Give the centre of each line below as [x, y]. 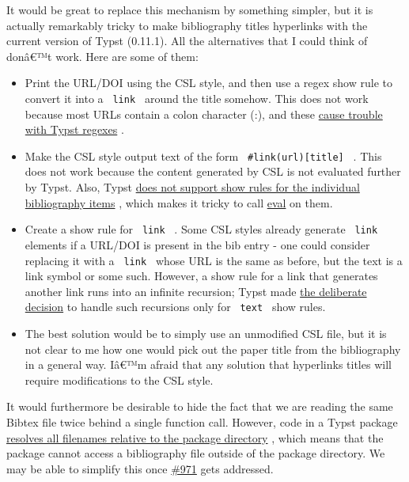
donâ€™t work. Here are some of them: [102, 56]
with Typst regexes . [74, 129]
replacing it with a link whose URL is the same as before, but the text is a [214, 260]
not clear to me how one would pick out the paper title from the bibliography [213, 349]
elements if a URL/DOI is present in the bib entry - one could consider [197, 244]
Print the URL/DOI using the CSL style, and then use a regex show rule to [208, 83]
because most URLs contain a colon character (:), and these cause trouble [204, 114]
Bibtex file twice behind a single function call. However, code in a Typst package [202, 421]
